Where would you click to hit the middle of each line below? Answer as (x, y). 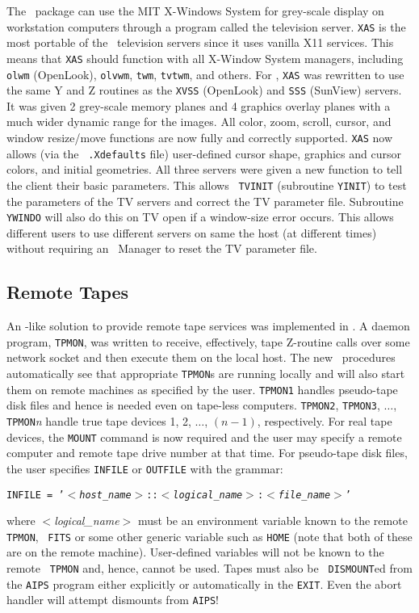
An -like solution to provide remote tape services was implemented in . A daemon (208, 326)
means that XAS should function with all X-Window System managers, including (205, 58)
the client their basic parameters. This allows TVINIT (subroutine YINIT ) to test (207, 185)
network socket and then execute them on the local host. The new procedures (201, 357)
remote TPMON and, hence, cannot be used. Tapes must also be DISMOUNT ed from (209, 568)
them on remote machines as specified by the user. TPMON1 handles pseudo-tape (202, 389)
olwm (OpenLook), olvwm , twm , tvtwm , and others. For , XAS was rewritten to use (205, 74)
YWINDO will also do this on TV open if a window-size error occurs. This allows (200, 217)
